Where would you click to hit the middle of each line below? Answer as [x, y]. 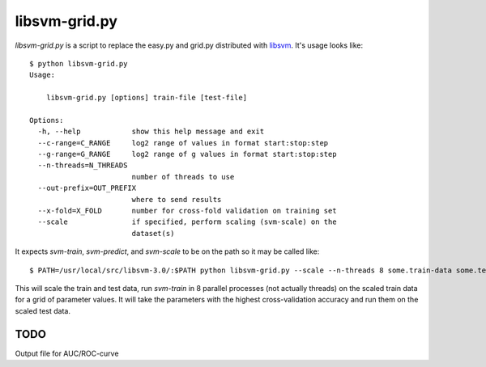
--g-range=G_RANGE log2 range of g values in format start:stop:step [187, 154]
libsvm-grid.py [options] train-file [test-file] [146, 98]
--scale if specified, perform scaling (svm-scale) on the [187, 222]
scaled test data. [43, 310]
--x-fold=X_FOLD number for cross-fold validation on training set [187, 211]
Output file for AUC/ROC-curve [67, 353]
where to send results [177, 199]
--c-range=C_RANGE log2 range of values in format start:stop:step [183, 143]
